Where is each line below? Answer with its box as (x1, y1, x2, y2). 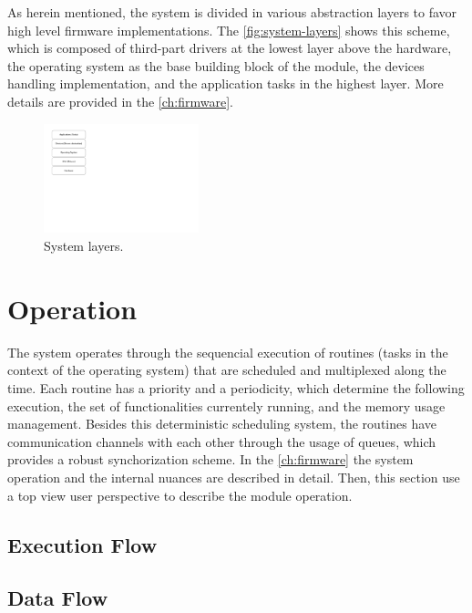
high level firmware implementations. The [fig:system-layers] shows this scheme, (7, 20, 450, 39)
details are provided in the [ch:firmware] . (7, 91, 233, 110)
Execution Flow (7, 530, 158, 558)
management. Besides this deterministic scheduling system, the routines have (7, 414, 437, 433)
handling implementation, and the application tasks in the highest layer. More (7, 74, 444, 93)
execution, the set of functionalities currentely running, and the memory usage (7, 396, 446, 415)
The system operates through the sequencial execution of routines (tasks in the (7, 342, 448, 361)
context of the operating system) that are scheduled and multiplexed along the (7, 360, 446, 379)
